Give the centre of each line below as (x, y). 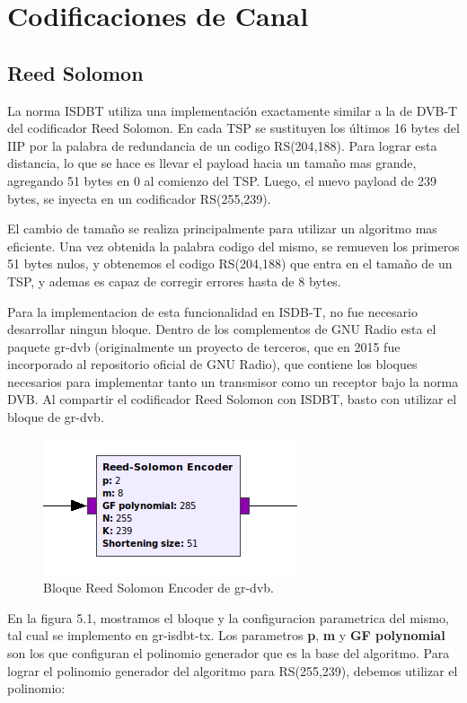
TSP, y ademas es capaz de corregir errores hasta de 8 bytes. (174, 281)
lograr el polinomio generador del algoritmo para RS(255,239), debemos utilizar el (233, 670)
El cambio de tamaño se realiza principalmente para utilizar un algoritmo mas (222, 228)
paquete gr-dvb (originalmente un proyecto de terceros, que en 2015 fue (204, 346)
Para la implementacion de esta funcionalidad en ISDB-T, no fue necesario (212, 311)
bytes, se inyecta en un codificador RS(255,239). (139, 198)
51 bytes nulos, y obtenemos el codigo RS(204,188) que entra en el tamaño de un (230, 264)
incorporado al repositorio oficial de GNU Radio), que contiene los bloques (212, 364)
